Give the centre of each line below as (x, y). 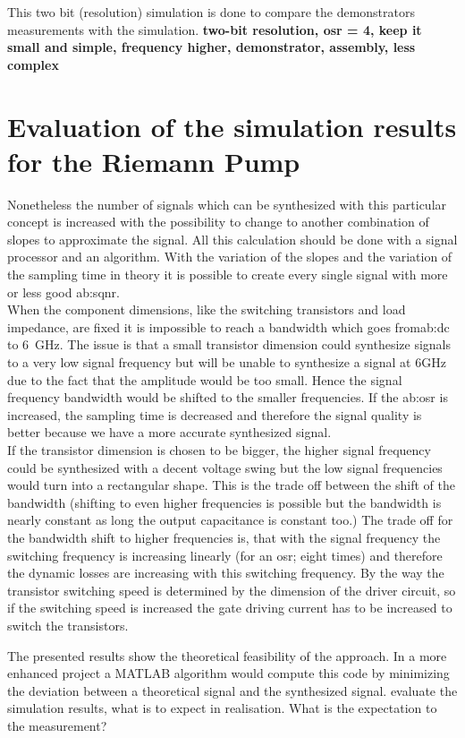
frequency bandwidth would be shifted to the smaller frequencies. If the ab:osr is (228, 397)
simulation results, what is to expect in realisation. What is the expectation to (222, 708)
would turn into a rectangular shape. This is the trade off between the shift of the (231, 485)
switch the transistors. (68, 625)
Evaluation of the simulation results (232, 126)
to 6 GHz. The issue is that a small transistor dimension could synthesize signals (229, 344)
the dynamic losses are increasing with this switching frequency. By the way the (226, 573)
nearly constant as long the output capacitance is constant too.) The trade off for (230, 520)
